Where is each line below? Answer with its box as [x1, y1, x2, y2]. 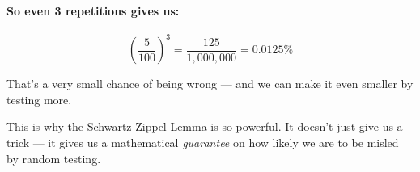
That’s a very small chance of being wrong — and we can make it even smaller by [6, 75, 414, 92]
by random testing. [6, 149, 101, 166]
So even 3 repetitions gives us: [6, 2, 180, 19]
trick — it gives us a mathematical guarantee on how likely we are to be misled [6, 134, 399, 151]
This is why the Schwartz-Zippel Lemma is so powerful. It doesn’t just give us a [6, 118, 403, 135]
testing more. [6, 90, 72, 107]
